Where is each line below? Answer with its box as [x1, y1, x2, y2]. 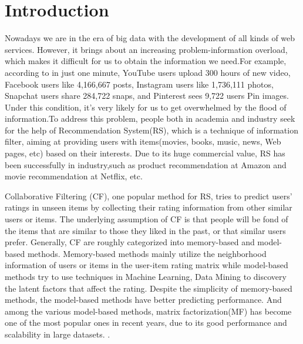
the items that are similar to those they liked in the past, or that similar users [5, 224, 286, 236]
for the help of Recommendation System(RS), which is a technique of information [5, 123, 298, 136]
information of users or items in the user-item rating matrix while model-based [5, 259, 288, 271]
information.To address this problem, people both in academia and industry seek [5, 112, 295, 125]
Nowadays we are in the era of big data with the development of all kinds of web [5, 32, 295, 44]
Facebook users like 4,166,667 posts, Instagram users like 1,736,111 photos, [5, 78, 274, 90]
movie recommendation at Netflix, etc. [5, 170, 143, 182]
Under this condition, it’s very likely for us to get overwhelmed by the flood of [5, 101, 287, 113]
